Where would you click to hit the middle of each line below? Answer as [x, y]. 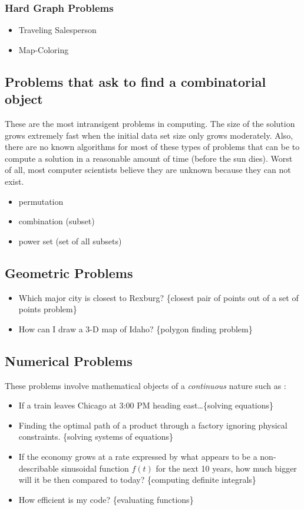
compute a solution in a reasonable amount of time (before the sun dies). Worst [149, 158]
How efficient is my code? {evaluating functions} [106, 499]
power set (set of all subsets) [70, 241]
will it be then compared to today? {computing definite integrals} [137, 480]
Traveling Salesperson [57, 30]
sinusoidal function [95, 468]
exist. [14, 181]
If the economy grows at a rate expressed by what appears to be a [138, 456]
